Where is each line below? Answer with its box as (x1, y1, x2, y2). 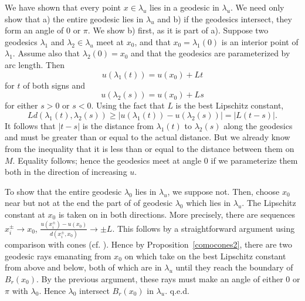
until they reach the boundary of (175, 261, 293, 273)
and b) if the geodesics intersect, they (157, 12, 292, 25)
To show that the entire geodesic (5, 185, 122, 197)
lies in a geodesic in (150, 1, 219, 13)
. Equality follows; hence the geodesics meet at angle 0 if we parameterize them (12, 154, 298, 166)
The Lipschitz (246, 197, 296, 209)
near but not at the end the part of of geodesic (5, 197, 172, 209)
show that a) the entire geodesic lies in (5, 12, 144, 25)
